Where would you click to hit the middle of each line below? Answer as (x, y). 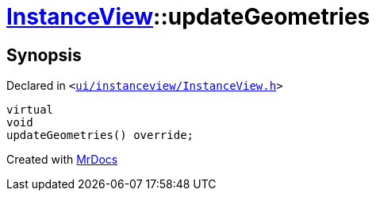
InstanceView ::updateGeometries (188, 17)
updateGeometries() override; (100, 135)
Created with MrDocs (62, 160)
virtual (30, 110)
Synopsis (44, 55)
